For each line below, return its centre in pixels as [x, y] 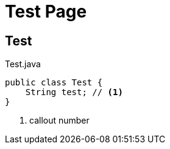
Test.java [23, 64]
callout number [59, 121]
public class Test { [54, 83]
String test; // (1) [74, 92]
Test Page [46, 12]
